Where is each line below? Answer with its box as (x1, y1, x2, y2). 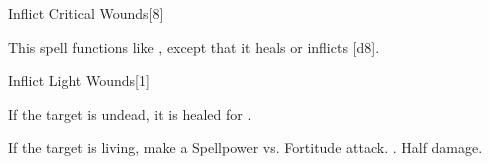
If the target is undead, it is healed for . (8, 103, 252, 124)
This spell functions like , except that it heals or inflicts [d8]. (8, 36, 380, 57)
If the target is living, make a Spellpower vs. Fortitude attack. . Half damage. (8, 137, 483, 158)
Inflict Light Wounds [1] (8, 70, 150, 91)
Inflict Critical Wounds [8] (8, 3, 164, 23)
